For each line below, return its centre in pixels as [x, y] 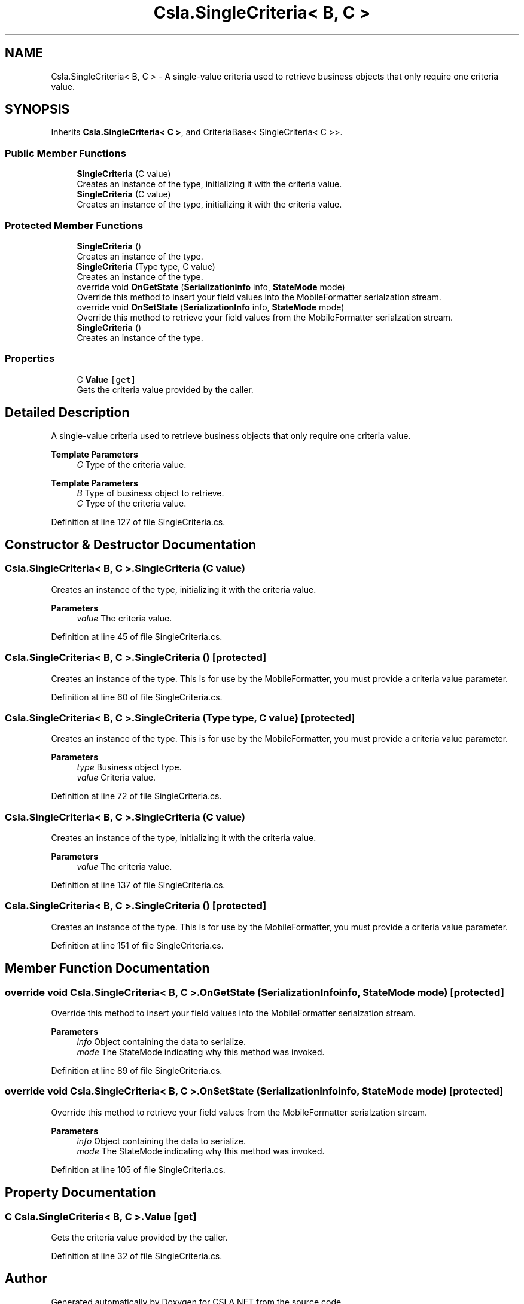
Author [26, 1279]
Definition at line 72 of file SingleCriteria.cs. [136, 796]
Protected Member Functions [74, 225]
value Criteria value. [116, 778]
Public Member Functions [65, 153]
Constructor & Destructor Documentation [131, 544]
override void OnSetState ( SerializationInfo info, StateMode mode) [211, 307]
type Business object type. [129, 767]
